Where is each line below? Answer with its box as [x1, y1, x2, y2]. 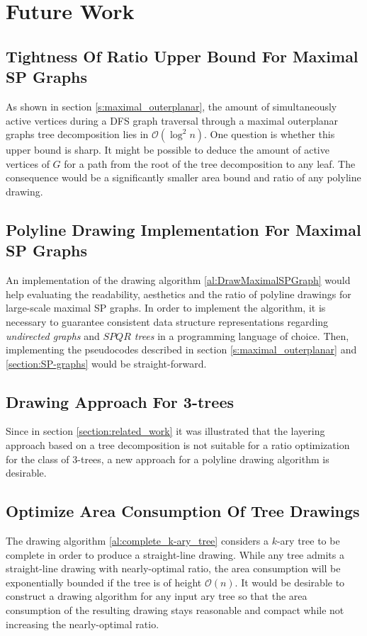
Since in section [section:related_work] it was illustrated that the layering [6, 424, 325, 438]
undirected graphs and [6, 328, 100, 343]
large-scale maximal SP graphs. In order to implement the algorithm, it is [6, 300, 326, 315]
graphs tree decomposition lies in [6, 127, 149, 142]
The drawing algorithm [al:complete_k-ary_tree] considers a [6, 533, 269, 548]
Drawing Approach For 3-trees [6, 390, 234, 412]
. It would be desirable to [235, 574, 345, 589]
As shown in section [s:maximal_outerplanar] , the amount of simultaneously [6, 98, 337, 113]
